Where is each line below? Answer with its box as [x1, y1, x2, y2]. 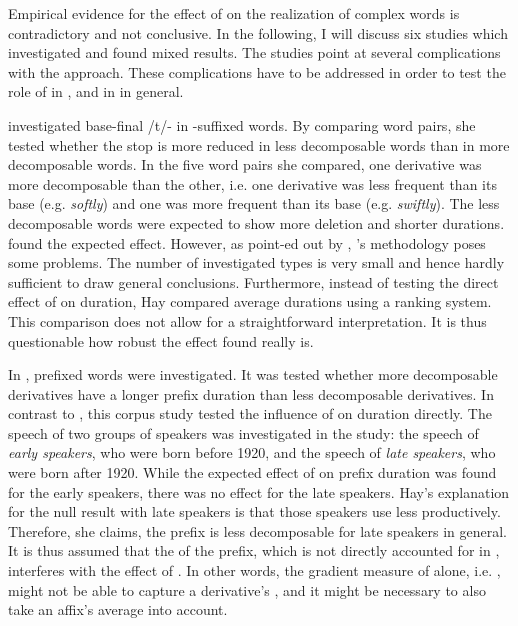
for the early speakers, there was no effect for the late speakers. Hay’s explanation [8, 481, 510, 502]
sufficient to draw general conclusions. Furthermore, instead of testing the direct [8, 271, 499, 292]
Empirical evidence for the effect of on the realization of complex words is [8, 3, 460, 23]
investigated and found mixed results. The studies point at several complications [8, 42, 501, 63]
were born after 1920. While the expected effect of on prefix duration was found [8, 462, 497, 483]
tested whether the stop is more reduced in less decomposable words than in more [8, 134, 510, 155]
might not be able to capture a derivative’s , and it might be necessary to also [8, 579, 486, 600]
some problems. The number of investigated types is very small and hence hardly [8, 252, 505, 273]
